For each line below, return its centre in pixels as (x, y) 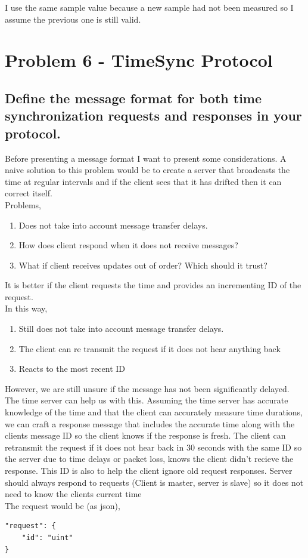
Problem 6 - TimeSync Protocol (139, 60)
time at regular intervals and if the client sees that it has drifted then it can (143, 181)
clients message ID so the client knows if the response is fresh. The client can (145, 435)
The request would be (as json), (63, 505)
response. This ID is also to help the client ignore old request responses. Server (149, 471)
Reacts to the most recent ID (72, 369)
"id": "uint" (47, 537)
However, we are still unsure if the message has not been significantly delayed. (147, 388)
